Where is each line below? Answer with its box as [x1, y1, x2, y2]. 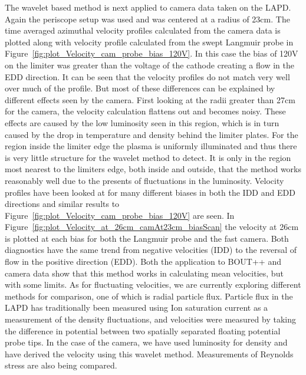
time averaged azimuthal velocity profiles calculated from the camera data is [5, 24, 281, 37]
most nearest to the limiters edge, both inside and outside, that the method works [5, 163, 302, 175]
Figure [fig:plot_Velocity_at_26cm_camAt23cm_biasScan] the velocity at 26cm [5, 221, 299, 233]
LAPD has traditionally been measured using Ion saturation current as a [5, 301, 268, 314]
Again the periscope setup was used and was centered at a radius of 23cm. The [5, 12, 290, 25]
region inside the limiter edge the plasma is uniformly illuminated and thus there [5, 140, 297, 152]
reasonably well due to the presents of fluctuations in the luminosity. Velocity [5, 174, 284, 186]
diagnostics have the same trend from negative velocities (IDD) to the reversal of [5, 244, 297, 256]
